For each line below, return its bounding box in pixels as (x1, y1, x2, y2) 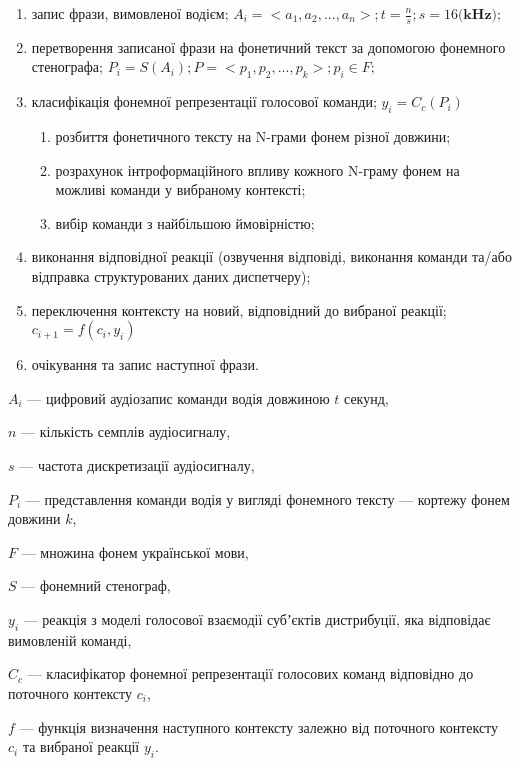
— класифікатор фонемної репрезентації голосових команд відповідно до (27, 663, 474, 684)
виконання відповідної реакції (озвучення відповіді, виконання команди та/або (31, 246, 512, 267)
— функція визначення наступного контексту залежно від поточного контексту (19, 716, 499, 737)
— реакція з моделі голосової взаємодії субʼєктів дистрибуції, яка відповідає (23, 608, 491, 629)
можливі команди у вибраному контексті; (55, 179, 306, 200)
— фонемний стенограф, (21, 575, 171, 596)
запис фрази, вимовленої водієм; (31, 3, 229, 23)
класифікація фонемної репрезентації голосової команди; (31, 91, 377, 112)
